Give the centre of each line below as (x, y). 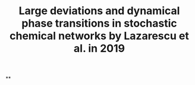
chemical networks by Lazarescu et (99, 36)
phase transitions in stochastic (99, 23)
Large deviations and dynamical (99, 11)
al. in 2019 (99, 49)
